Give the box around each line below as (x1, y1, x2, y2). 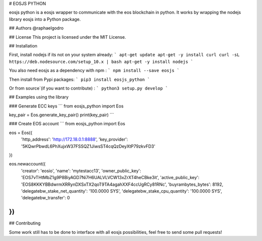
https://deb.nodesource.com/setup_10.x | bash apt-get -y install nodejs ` (9, 59, 194, 64)
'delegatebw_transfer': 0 (21, 195, 70, 201)
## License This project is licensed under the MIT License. (9, 34, 126, 40)
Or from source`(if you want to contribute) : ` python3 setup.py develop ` (9, 85, 168, 91)
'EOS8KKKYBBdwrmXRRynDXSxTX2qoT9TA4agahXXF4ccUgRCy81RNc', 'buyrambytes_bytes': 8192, (21, 181, 224, 187)
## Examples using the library (9, 94, 69, 100)
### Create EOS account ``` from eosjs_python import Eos (9, 121, 126, 127)
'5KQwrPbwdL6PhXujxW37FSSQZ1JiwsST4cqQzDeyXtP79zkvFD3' (21, 143, 155, 149)
